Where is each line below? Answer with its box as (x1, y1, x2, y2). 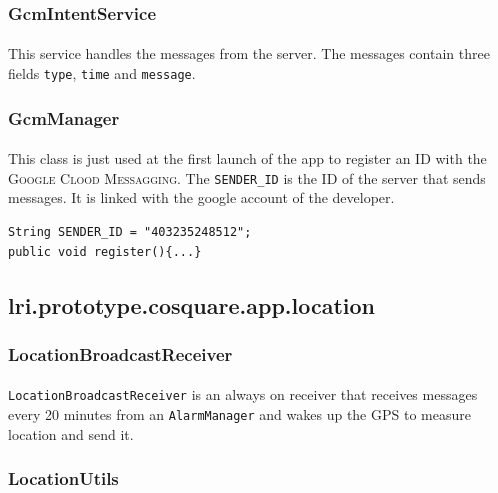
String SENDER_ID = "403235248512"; (8, 224, 252, 239)
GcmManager (8, 105, 120, 130)
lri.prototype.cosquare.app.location (8, 289, 376, 320)
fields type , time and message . (8, 63, 196, 84)
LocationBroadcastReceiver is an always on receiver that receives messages (8, 384, 478, 405)
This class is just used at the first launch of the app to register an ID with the (8, 148, 487, 169)
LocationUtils (8, 466, 119, 491)
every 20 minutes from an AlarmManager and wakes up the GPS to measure (8, 404, 471, 425)
